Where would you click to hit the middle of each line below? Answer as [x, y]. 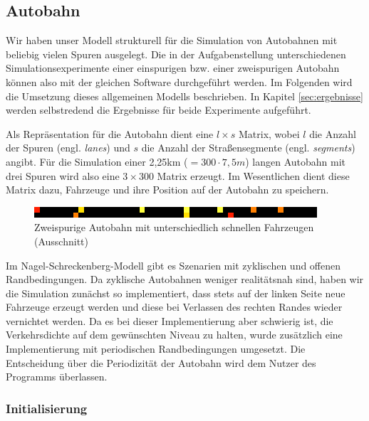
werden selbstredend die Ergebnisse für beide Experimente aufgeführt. [158, 110]
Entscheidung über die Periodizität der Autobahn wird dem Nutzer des [161, 362]
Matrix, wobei [269, 133]
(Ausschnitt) [61, 241]
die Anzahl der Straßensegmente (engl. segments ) [248, 148]
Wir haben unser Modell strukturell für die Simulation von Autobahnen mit [172, 40]
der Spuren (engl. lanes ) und [68, 148]
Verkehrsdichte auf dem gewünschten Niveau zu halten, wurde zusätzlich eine [174, 335]
